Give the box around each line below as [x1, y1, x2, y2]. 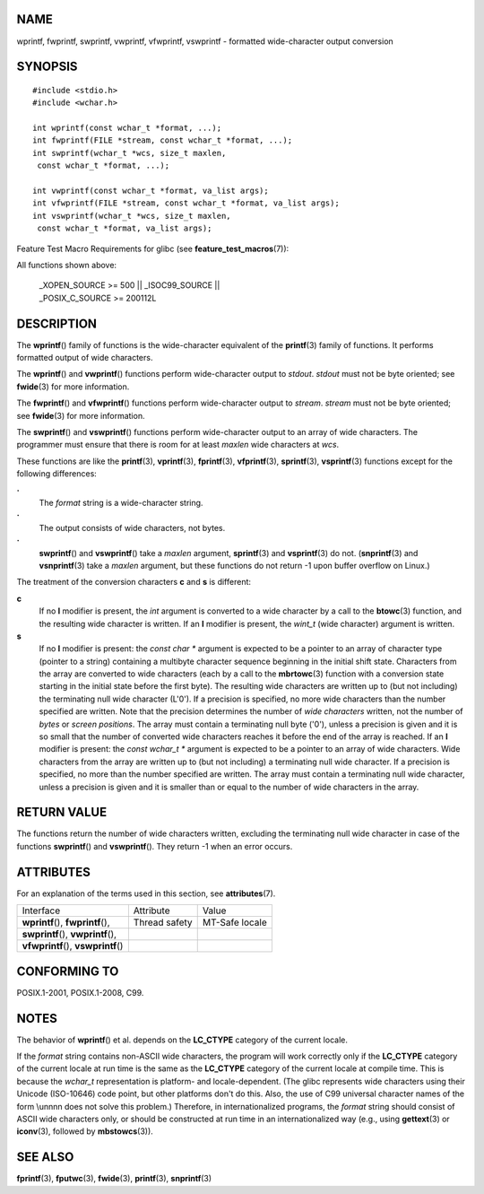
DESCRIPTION [16, 316, 98, 331]
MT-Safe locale [202, 916, 268, 928]
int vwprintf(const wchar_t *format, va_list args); [32, 186, 269, 196]
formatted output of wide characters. [16, 353, 153, 363]
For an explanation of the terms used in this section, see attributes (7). [16, 888, 276, 899]
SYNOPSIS [16, 59, 78, 74]
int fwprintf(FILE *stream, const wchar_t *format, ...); [32, 135, 293, 145]
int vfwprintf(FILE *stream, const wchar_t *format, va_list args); [32, 198, 340, 208]
